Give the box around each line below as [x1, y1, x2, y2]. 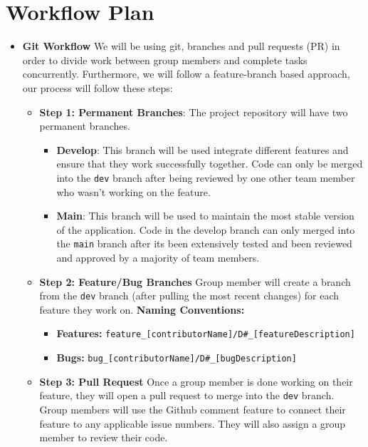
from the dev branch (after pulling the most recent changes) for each [39, 288, 340, 303]
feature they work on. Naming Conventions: [39, 302, 245, 317]
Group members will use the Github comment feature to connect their [39, 401, 346, 416]
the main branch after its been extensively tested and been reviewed [56, 236, 352, 251]
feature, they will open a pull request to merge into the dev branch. [39, 388, 335, 403]
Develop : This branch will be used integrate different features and [56, 142, 349, 157]
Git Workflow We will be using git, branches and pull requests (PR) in [22, 38, 340, 53]
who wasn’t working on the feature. [56, 184, 211, 199]
